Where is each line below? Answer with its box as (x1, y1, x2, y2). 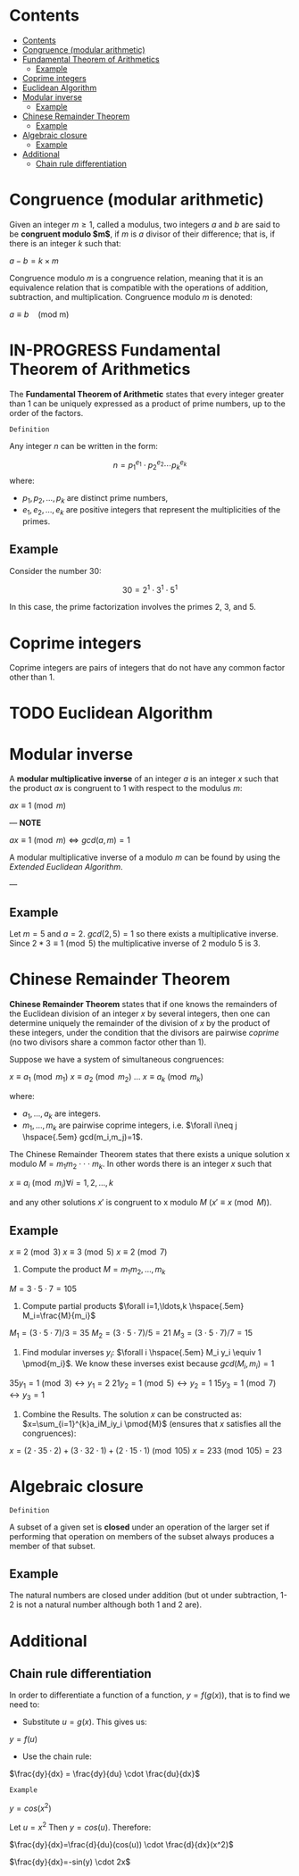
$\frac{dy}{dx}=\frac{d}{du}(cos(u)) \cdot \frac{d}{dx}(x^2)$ (9, 1838, 234, 1849)
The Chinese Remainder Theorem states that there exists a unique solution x (9, 1148, 290, 1159)
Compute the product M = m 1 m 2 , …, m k (21, 1263, 166, 1277)
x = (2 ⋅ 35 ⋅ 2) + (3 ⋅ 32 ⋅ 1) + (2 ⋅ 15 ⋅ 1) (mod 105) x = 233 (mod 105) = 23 (9, 1445, 283, 1455)
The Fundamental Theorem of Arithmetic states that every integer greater (9, 388, 285, 399)
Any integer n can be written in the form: (9, 440, 159, 451)
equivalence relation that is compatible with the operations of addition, (9, 282, 269, 293)
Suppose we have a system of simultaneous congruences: (9, 1055, 225, 1065)
